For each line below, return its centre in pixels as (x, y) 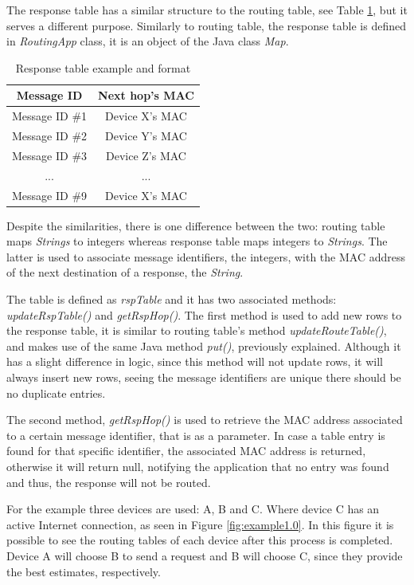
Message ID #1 (50, 116)
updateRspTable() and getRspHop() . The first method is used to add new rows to (204, 314)
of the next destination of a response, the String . (125, 272)
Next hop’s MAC (146, 95)
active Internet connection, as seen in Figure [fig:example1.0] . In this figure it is (200, 524)
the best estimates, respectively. (84, 571)
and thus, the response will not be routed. (109, 482)
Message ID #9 (50, 195)
